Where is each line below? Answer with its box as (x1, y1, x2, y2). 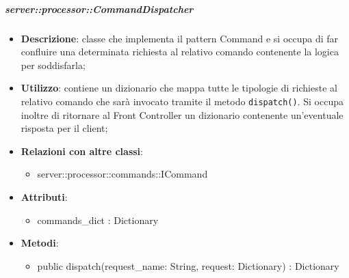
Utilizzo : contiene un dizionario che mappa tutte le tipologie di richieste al (21, 81, 337, 95)
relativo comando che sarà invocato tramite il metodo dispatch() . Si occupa (21, 94, 344, 108)
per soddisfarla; (21, 57, 86, 72)
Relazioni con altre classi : (21, 143, 143, 158)
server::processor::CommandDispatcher (5, 1, 194, 16)
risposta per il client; (21, 121, 108, 135)
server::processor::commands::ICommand (37, 167, 208, 181)
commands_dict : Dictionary (37, 212, 159, 227)
